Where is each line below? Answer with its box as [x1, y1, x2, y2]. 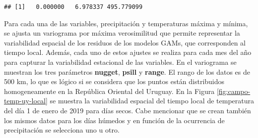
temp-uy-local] [4, 95, 48, 106]
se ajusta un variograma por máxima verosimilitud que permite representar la [4, 28, 240, 38]
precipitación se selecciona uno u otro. [4, 125, 120, 135]
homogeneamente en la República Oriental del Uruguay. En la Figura [4, 86, 215, 96]
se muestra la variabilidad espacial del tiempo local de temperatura [50, 95, 254, 106]
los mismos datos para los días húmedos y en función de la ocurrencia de [4, 115, 225, 125]
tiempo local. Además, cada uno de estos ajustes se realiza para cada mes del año [4, 47, 252, 57]
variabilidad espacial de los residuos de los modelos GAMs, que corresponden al [4, 37, 246, 47]
